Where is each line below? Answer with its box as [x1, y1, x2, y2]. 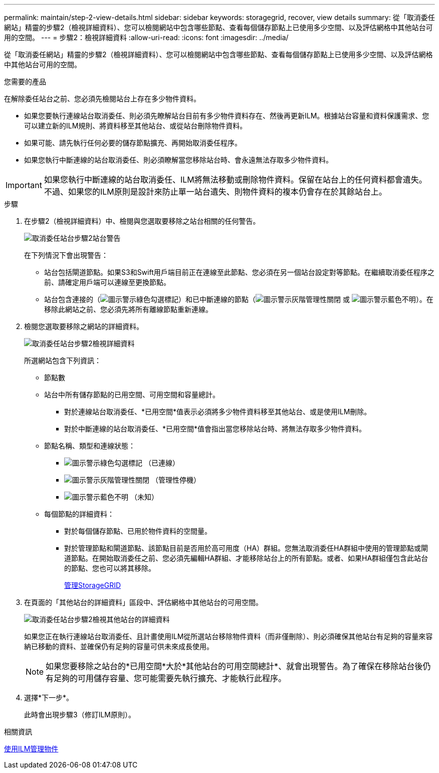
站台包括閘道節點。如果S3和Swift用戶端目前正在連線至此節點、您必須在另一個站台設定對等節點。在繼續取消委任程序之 [44, 268, 434, 276]
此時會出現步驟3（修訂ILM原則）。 [24, 710, 135, 719]
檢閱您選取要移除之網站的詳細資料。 [24, 322, 143, 331]
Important [6, 180, 42, 190]
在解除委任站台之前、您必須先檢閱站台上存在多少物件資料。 [4, 94, 200, 103]
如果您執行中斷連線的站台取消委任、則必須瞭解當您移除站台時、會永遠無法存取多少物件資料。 [24, 156, 333, 164]
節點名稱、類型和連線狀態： [44, 441, 135, 450]
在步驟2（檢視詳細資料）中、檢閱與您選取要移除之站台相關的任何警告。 [24, 217, 260, 225]
